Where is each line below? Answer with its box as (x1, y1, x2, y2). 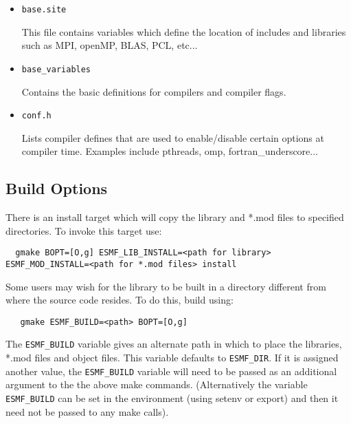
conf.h (21, 111, 52, 121)
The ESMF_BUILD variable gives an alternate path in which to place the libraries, (5, 337, 342, 351)
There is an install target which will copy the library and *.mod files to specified (5, 210, 344, 224)
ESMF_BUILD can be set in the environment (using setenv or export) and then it (5, 391, 339, 405)
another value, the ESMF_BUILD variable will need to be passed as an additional (5, 363, 337, 378)
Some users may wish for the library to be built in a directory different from (5, 279, 326, 293)
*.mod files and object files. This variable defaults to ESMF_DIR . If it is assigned (5, 350, 339, 365)
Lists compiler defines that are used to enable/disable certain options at (21, 130, 324, 145)
